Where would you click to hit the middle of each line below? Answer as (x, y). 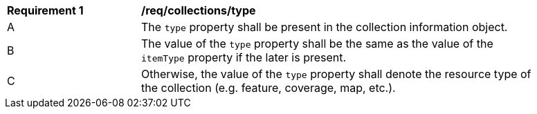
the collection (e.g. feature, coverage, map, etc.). (268, 88)
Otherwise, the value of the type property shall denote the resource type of (336, 74)
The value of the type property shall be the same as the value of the (317, 44)
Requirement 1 (45, 10)
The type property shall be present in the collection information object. (325, 27)
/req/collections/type (199, 10)
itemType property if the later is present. (244, 57)
